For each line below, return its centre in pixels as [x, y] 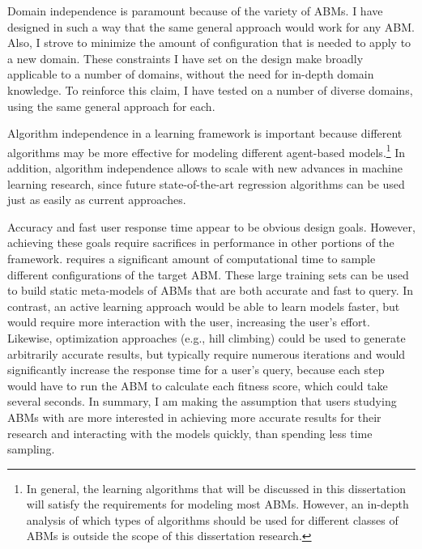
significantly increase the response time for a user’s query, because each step [196, 370]
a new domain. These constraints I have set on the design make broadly [185, 58]
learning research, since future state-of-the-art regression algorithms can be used [206, 183]
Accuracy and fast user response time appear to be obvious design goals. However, [211, 226]
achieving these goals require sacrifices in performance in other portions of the [201, 243]
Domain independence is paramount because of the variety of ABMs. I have [195, 11]
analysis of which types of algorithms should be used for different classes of [212, 519]
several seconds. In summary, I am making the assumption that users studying [202, 401]
